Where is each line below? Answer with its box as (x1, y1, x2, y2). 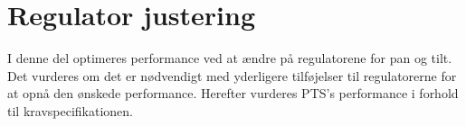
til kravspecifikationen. (7, 101, 133, 120)
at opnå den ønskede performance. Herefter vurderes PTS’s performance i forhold (7, 84, 459, 103)
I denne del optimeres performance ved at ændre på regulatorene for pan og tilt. (7, 49, 452, 67)
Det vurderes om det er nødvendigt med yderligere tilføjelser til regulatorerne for (7, 66, 457, 85)
